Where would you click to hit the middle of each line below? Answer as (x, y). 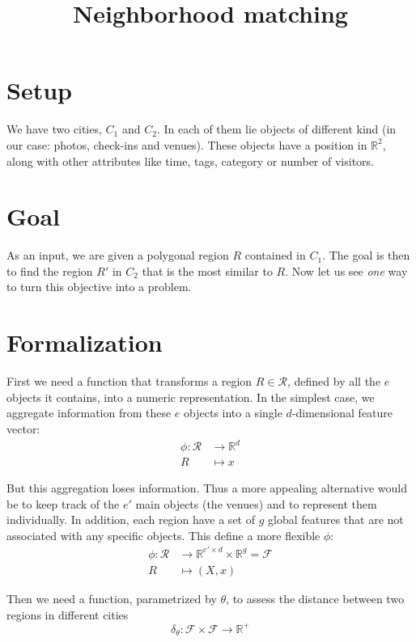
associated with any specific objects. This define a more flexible (163, 535)
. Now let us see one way (346, 270)
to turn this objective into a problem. (99, 287)
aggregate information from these (89, 413)
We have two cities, (54, 129)
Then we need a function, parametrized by (112, 598)
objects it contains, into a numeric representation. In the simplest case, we (191, 397)
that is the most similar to (207, 270)
